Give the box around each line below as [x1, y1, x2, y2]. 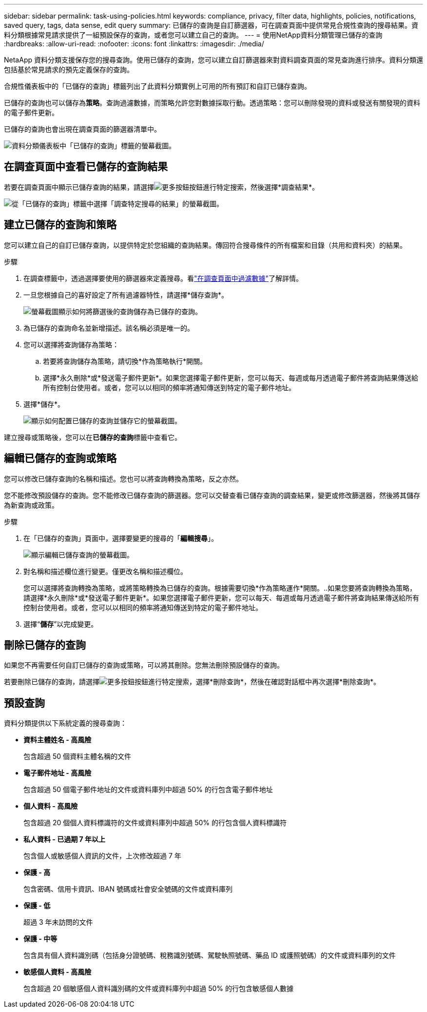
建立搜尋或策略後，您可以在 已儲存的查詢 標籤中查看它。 [4, 433, 181, 441]
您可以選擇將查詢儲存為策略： [23, 340, 119, 349]
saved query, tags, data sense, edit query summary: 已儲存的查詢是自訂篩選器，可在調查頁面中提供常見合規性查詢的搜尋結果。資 [4, 21, 419, 29]
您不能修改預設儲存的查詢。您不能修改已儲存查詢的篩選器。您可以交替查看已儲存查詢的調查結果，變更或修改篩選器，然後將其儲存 [4, 491, 420, 499]
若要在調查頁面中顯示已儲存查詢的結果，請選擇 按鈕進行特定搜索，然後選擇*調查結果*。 [4, 182, 319, 191]
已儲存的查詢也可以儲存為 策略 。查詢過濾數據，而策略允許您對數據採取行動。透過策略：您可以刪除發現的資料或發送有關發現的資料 [4, 99, 420, 107]
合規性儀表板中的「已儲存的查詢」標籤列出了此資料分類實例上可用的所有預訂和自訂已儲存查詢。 [4, 82, 311, 90]
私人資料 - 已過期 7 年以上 [23, 835, 105, 844]
